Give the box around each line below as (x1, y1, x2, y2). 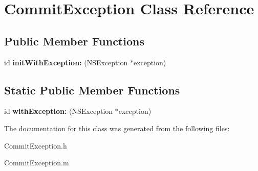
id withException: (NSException (4, 106, 113, 116)
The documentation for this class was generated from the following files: (4, 123, 230, 133)
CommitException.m (4, 157, 69, 168)
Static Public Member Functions (4, 82, 180, 97)
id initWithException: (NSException (4, 57, 128, 67)
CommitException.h (4, 140, 67, 151)
